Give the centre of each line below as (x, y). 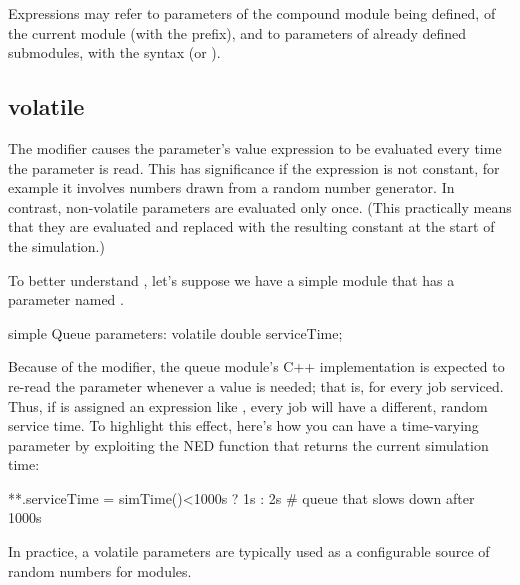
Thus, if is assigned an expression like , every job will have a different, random (248, 405)
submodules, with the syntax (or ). (114, 52)
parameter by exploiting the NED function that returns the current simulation (248, 444)
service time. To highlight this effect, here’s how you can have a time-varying (243, 425)
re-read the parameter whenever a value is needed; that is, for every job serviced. (256, 385)
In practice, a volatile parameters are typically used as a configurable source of (249, 551)
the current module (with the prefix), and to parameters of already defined (237, 32)
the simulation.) (56, 245)
